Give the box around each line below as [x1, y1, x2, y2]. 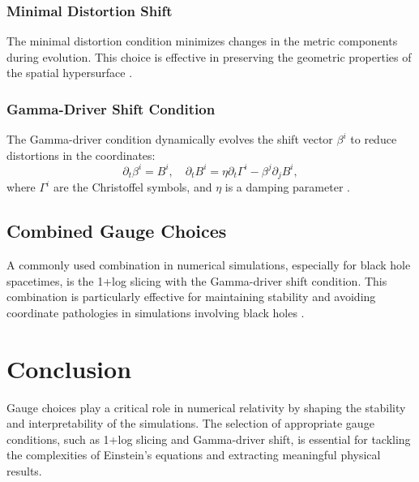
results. [6, 463, 42, 480]
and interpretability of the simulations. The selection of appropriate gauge [6, 415, 374, 432]
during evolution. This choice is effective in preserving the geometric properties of [6, 48, 412, 65]
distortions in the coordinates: [6, 146, 156, 163]
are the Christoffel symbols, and [53, 179, 212, 196]
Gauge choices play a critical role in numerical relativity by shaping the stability [6, 398, 406, 415]
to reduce [350, 131, 397, 148]
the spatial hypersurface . [6, 64, 133, 81]
